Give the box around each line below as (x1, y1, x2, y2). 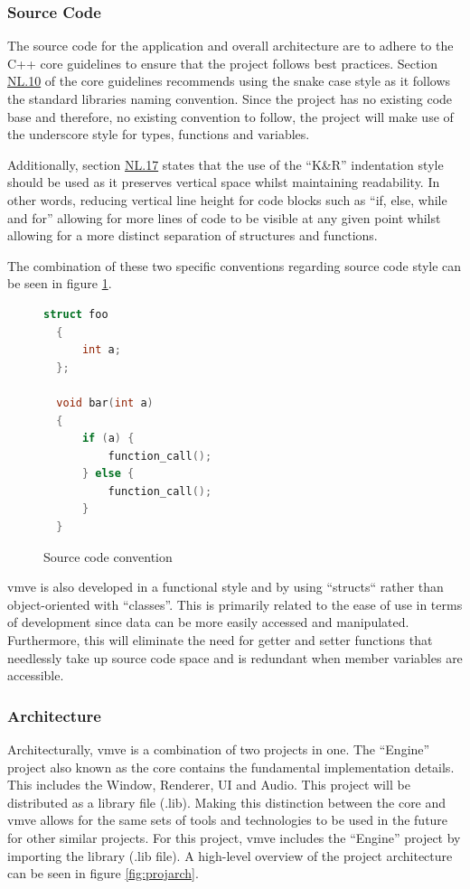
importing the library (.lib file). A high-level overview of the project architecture (7, 846, 453, 865)
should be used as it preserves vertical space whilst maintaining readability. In (7, 173, 440, 192)
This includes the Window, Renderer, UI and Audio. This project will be (7, 775, 410, 794)
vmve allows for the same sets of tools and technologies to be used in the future (7, 810, 448, 829)
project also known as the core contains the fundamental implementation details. (7, 757, 455, 776)
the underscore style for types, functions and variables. (7, 125, 310, 144)
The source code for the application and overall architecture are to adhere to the (7, 36, 454, 55)
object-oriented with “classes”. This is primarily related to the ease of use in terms (7, 594, 463, 613)
